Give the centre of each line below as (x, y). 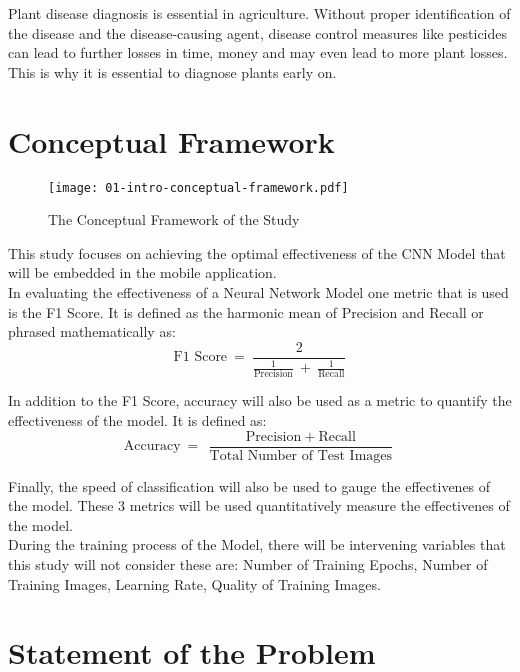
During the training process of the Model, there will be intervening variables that (257, 544)
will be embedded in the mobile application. (142, 272)
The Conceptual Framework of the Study (174, 219)
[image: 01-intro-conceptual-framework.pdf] (198, 187)
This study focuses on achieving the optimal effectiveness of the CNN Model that (257, 252)
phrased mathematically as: (92, 331)
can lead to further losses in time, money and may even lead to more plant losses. (258, 52)
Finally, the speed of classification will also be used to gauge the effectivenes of (249, 485)
